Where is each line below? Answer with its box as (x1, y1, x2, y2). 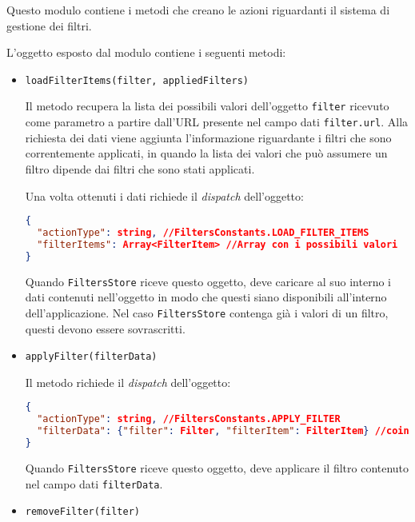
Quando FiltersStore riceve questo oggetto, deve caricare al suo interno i (25, 273, 391, 289)
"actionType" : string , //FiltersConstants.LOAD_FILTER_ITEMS (37, 227, 369, 238)
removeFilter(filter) (25, 506, 140, 518)
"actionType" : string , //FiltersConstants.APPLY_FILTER (37, 413, 341, 425)
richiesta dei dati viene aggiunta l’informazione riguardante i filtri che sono (25, 129, 392, 145)
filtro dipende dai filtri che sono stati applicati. (25, 160, 255, 177)
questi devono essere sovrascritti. (25, 320, 186, 337)
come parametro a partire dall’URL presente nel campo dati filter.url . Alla (25, 114, 409, 130)
